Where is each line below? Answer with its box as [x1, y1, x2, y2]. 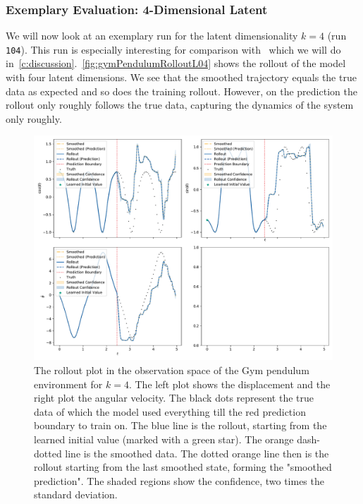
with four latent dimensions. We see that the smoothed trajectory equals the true [6, 70, 357, 85]
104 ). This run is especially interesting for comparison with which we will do [6, 42, 341, 56]
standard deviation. [34, 487, 118, 502]
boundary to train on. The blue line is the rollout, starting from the [34, 418, 327, 433]
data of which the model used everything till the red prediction [34, 404, 306, 419]
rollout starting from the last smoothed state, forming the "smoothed [34, 460, 332, 474]
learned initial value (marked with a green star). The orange [34, 432, 294, 446]
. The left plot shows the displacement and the [128, 376, 331, 391]
